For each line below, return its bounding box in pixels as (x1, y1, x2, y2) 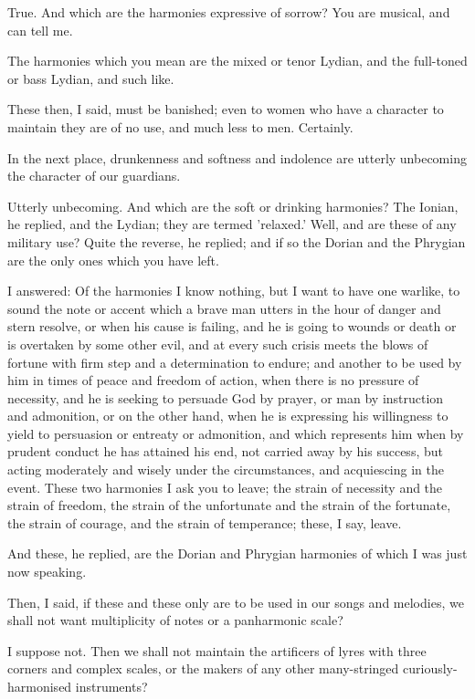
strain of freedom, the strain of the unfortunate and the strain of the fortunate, (7, 496, 451, 515)
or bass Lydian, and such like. (7, 68, 174, 88)
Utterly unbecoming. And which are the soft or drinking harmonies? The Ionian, (7, 196, 459, 215)
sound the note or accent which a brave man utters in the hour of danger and (7, 298, 441, 318)
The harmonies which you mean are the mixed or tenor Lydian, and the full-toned (7, 51, 468, 70)
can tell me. (7, 20, 73, 39)
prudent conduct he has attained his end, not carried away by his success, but (7, 442, 443, 461)
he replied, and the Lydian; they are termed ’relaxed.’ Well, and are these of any (7, 214, 457, 234)
